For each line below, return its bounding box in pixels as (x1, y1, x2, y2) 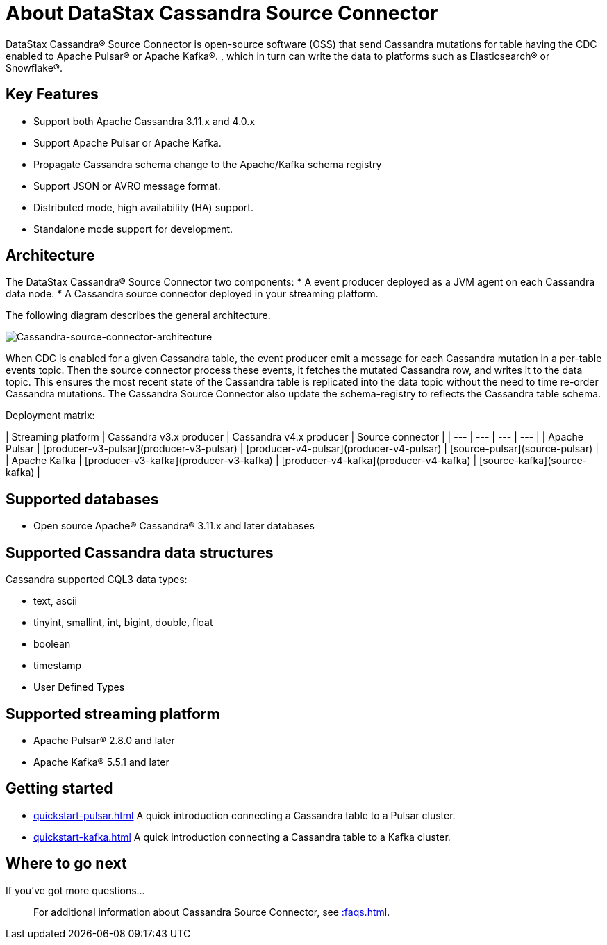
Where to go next (6, 855, 127, 873)
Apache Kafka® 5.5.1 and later (33, 755, 169, 768)
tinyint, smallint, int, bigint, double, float (33, 616, 213, 629)
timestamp (33, 659, 82, 672)
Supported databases (6, 490, 159, 508)
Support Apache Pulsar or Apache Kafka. (33, 136, 222, 149)
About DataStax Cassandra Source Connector (6, 1, 438, 25)
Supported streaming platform (6, 705, 220, 723)
